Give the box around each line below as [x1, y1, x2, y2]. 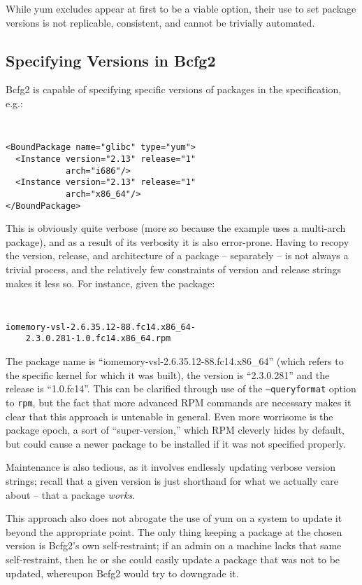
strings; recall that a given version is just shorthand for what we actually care [6, 473, 338, 488]
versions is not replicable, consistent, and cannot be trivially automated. [6, 15, 315, 29]
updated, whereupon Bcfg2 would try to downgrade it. [6, 565, 239, 580]
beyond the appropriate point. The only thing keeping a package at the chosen [6, 524, 342, 539]
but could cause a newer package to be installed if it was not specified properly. [6, 436, 346, 450]
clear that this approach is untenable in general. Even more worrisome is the [6, 408, 333, 423]
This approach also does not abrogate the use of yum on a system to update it [6, 511, 342, 525]
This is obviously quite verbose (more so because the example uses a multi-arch [6, 221, 346, 235]
